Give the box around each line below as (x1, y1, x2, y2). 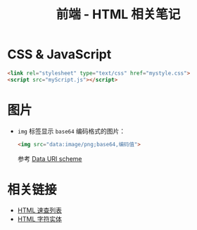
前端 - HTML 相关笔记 (56, 6, 181, 23)
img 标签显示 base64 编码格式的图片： (17, 127, 126, 135)
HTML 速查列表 (17, 206, 62, 215)
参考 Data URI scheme (17, 154, 82, 162)
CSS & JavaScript (7, 46, 112, 63)
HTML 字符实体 (17, 215, 62, 224)
